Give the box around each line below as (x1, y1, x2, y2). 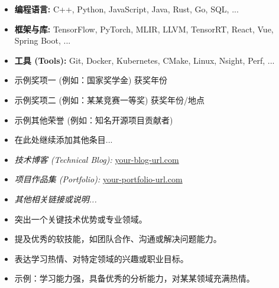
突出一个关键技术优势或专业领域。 (14, 212, 147, 225)
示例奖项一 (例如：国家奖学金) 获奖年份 (14, 74, 168, 86)
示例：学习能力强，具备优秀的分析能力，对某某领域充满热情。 (14, 272, 255, 284)
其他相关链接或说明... (14, 192, 97, 205)
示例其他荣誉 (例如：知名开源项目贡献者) (14, 113, 173, 126)
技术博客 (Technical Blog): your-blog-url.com (14, 153, 179, 165)
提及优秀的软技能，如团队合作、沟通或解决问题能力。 (14, 233, 222, 245)
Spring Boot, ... (14, 34, 71, 47)
